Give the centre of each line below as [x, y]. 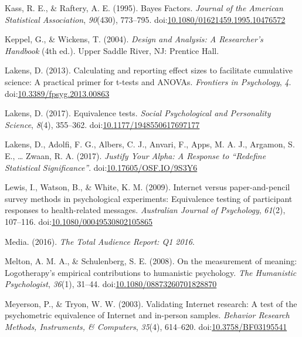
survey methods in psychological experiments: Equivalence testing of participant [149, 198]
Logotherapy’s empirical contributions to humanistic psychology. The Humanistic [151, 272]
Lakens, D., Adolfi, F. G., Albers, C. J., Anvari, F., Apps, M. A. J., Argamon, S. [150, 144]
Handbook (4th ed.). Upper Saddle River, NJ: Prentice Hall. [112, 50]
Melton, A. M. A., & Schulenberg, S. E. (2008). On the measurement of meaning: [151, 261]
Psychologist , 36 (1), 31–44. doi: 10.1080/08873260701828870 [111, 284]
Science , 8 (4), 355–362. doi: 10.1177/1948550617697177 [102, 124]
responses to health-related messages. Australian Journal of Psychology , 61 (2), [145, 210]
